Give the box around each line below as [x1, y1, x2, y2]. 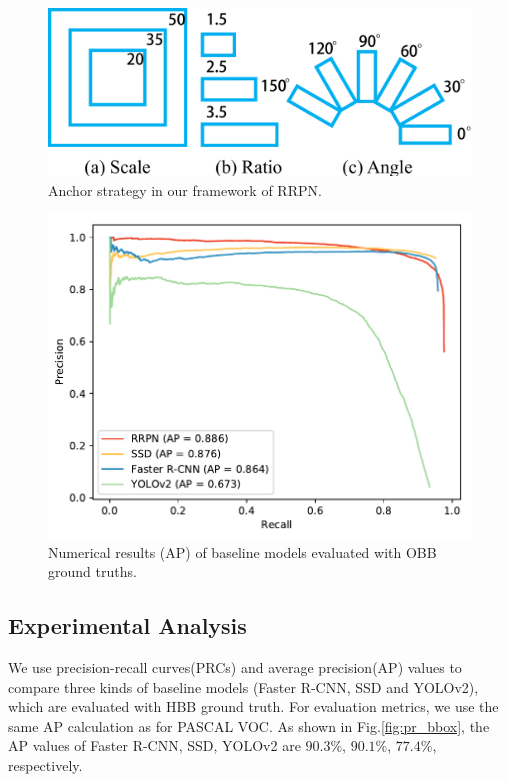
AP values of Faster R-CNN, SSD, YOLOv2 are [8, 735, 301, 756]
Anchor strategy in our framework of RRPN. [48, 179, 322, 200]
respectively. [8, 754, 83, 775]
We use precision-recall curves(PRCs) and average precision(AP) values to [8, 656, 462, 677]
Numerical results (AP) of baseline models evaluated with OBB [48, 541, 437, 562]
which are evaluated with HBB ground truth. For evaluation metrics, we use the [8, 696, 499, 717]
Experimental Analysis [8, 610, 247, 641]
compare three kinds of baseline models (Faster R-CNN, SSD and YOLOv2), [8, 676, 479, 697]
